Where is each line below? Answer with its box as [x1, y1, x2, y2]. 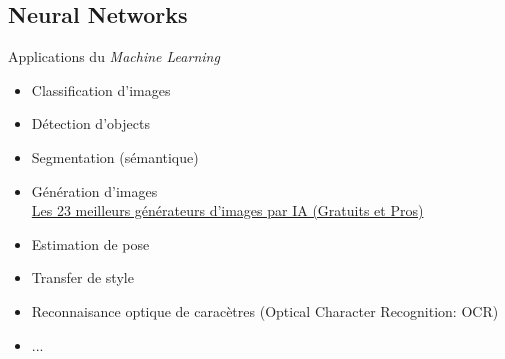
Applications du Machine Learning [8, 46, 220, 67]
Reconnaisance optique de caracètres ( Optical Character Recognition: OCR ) [31, 300, 499, 321]
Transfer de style [31, 267, 134, 288]
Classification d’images [31, 79, 171, 100]
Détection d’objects [31, 113, 150, 134]
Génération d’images [31, 180, 158, 201]
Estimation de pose [31, 233, 150, 254]
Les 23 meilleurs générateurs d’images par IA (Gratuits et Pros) [31, 200, 424, 221]
